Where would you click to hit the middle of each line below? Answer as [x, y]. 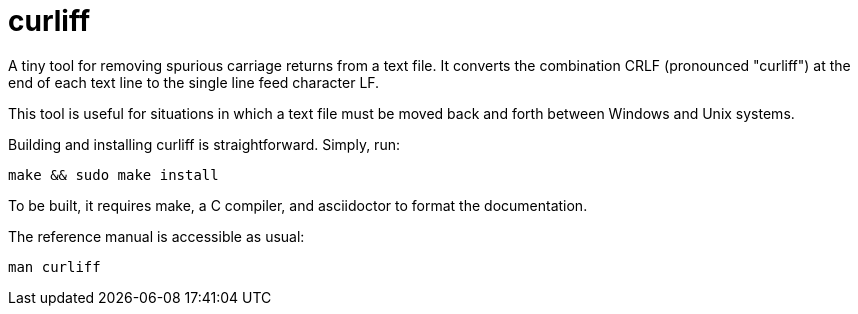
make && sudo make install [113, 174]
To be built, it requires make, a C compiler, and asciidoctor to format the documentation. [298, 205]
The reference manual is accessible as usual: [156, 236]
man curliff [54, 266]
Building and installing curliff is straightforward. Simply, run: [204, 144]
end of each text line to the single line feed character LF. [194, 82]
